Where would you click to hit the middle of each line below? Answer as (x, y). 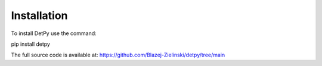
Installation (39, 15)
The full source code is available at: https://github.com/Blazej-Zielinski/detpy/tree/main (118, 55)
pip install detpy (31, 44)
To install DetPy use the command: (54, 33)
